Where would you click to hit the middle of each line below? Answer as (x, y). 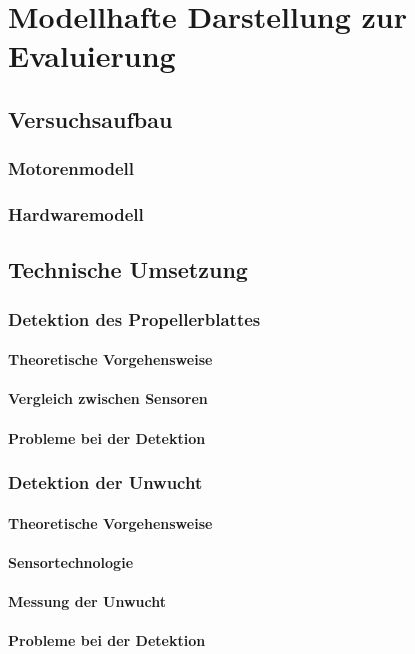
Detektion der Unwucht (105, 482)
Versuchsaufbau (90, 118)
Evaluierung (92, 55)
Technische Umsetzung (128, 269)
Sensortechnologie (71, 561)
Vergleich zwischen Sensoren (108, 398)
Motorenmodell (71, 168)
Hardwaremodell (76, 214)
